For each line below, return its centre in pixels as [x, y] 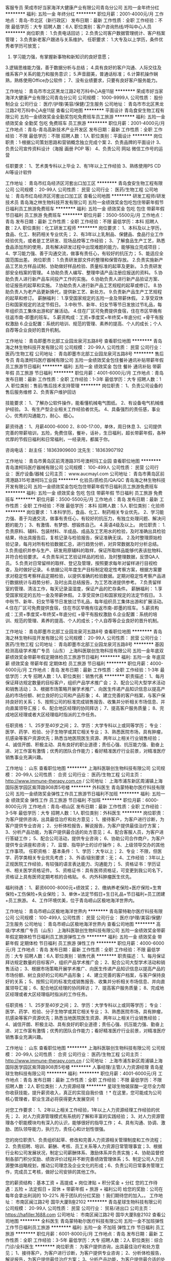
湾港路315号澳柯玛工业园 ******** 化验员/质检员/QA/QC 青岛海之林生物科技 [85, 480]
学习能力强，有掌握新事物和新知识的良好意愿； [62, 57]
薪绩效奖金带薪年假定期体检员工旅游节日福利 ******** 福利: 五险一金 [78, 657]
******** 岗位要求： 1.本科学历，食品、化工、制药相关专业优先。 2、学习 [82, 512]
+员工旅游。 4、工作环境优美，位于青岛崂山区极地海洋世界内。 [71, 900]
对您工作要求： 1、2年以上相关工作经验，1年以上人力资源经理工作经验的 [80, 1110]
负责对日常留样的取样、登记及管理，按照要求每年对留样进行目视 [86, 563]
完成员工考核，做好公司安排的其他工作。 [56, 1172]
